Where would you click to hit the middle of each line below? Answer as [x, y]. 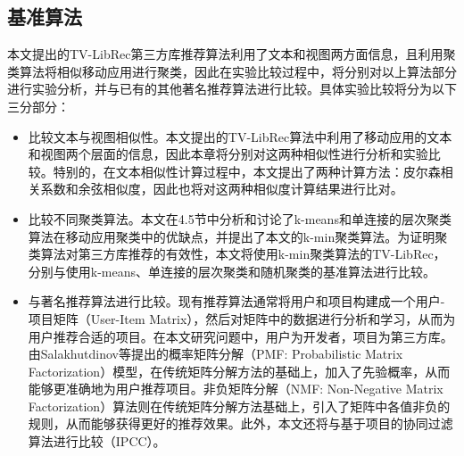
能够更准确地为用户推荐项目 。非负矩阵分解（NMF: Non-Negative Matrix [236, 389]
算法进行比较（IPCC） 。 [97, 441]
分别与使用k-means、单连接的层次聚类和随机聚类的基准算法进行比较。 [232, 271]
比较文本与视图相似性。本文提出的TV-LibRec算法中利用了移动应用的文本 [240, 136]
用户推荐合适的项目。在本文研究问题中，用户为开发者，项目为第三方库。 [240, 336]
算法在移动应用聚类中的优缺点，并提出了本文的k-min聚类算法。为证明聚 [238, 236]
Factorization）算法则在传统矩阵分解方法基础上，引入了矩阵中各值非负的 [239, 406]
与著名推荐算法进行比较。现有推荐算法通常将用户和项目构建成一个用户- [236, 301]
